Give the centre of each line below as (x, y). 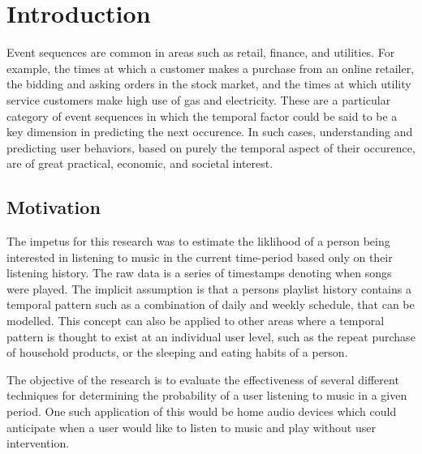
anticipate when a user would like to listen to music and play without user (191, 427)
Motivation (54, 207)
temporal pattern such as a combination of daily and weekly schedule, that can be (211, 304)
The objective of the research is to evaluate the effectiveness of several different (203, 379)
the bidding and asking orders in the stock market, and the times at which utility (209, 84)
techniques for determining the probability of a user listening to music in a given (207, 395)
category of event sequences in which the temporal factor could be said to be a (202, 116)
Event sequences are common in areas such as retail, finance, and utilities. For (201, 52)
